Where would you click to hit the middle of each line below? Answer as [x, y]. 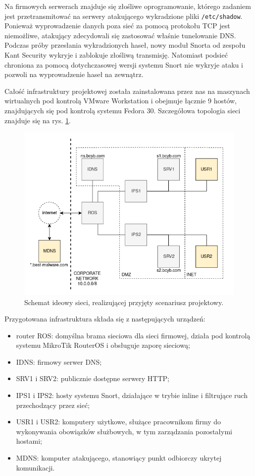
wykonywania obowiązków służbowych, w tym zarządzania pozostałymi [124, 431]
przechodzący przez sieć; [53, 405]
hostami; [29, 441]
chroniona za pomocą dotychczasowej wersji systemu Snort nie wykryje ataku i [124, 64]
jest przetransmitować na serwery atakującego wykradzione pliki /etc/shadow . [124, 16]
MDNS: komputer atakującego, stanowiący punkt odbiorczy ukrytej [119, 458]
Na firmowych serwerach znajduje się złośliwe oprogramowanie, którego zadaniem [128, 6]
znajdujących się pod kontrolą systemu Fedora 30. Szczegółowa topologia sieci [123, 110]
